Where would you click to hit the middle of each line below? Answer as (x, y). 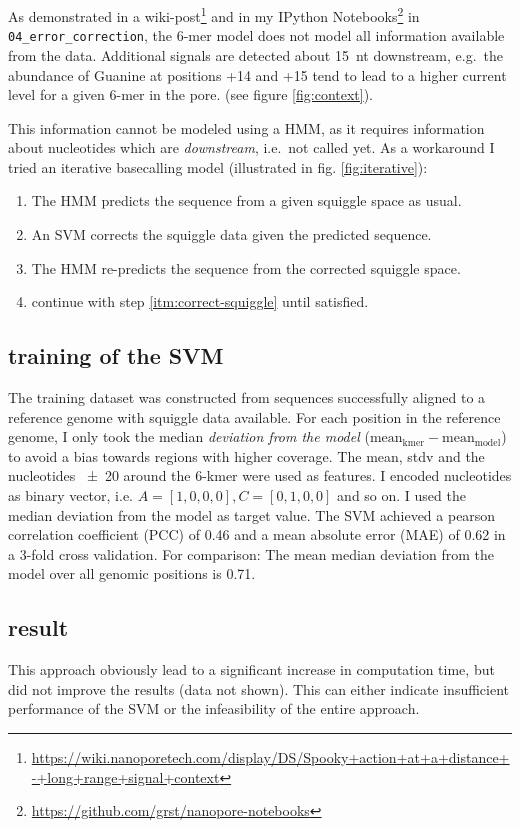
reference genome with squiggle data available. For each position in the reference (254, 416)
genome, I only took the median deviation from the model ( (189, 436)
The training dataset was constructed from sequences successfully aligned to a (247, 397)
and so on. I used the (401, 495)
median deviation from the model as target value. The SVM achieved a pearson (252, 514)
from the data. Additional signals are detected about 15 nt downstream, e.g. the (256, 54)
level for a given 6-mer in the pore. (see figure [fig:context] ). (191, 94)
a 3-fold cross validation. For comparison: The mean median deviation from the (251, 553)
